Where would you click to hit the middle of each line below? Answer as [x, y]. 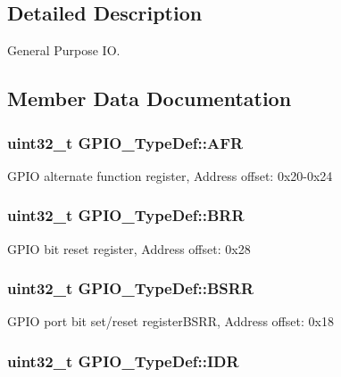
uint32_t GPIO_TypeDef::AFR [125, 142]
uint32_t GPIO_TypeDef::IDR [123, 361]
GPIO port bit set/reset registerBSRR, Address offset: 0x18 [170, 321]
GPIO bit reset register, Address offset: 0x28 [129, 248]
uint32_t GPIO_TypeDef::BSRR [131, 288]
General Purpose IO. [64, 50]
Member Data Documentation [150, 98]
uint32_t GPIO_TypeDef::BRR [126, 215]
